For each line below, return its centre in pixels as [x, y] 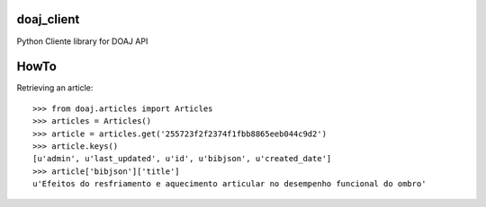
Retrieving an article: [55, 88]
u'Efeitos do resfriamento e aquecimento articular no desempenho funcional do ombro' [229, 184]
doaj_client [48, 19]
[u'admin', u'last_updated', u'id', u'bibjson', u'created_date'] [182, 159]
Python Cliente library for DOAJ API [82, 41]
